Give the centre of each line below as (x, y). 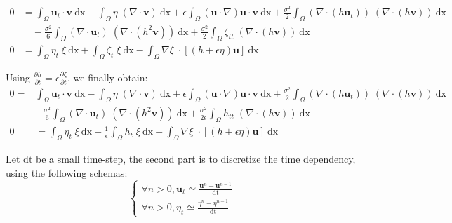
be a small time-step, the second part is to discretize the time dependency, (195, 159)
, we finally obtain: (108, 77)
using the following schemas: (67, 172)
